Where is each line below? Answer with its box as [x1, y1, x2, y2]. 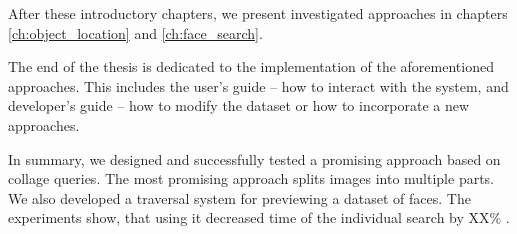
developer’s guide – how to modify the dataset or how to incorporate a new [8, 95, 470, 116]
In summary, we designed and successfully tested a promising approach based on [8, 148, 501, 169]
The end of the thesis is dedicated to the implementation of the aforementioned [8, 56, 494, 77]
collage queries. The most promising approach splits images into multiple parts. [8, 168, 495, 189]
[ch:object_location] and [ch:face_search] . [8, 22, 263, 43]
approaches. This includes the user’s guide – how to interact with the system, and [8, 75, 509, 96]
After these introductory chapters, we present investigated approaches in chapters [8, 3, 508, 23]
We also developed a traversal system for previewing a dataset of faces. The [8, 187, 471, 208]
